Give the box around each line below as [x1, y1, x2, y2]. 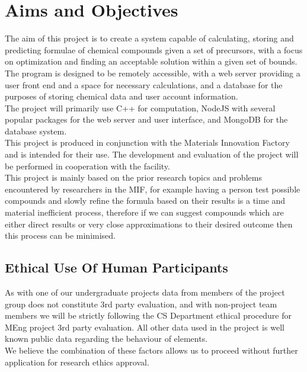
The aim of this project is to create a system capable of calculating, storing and [5, 32, 294, 44]
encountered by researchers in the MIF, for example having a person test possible [5, 182, 300, 195]
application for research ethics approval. [5, 355, 149, 368]
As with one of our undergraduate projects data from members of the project [5, 286, 285, 299]
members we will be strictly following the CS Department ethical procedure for [5, 309, 292, 322]
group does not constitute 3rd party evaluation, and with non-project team [5, 297, 277, 310]
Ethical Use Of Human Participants [5, 258, 228, 277]
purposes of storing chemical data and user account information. [5, 90, 238, 102]
